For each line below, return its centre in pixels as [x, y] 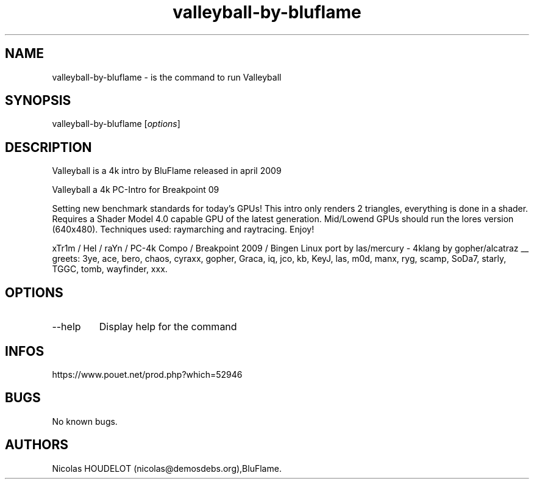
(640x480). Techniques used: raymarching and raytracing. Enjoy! [183, 229]
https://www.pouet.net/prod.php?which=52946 [147, 374]
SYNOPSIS [38, 101]
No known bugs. [85, 421]
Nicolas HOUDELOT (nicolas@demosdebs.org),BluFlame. [167, 468]
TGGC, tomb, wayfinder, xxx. [110, 269]
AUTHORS [37, 445]
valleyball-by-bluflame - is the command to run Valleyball [167, 77]
